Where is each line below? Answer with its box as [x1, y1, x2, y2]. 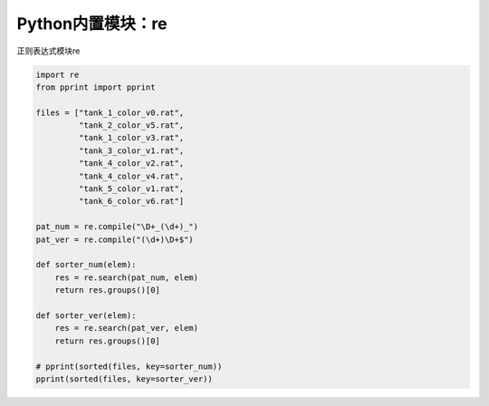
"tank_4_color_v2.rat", [78, 159, 185, 169]
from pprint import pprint [35, 82, 156, 92]
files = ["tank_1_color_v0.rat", [35, 107, 185, 118]
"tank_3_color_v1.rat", [78, 145, 185, 156]
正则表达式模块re [16, 45, 81, 56]
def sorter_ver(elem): [35, 310, 137, 321]
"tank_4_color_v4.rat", [78, 170, 185, 181]
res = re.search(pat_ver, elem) [54, 323, 199, 333]
